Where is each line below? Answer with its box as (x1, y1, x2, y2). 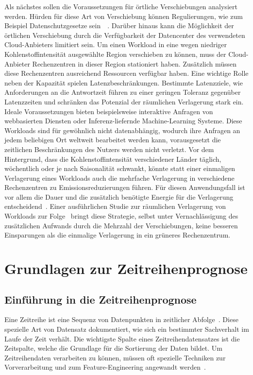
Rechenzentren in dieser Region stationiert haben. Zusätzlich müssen (32, 58, 237, 68)
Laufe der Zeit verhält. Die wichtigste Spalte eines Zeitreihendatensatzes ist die (4, 333, 240, 343)
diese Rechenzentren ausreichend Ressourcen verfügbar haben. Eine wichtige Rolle (4, 68, 249, 78)
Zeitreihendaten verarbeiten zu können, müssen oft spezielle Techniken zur (4, 352, 226, 362)
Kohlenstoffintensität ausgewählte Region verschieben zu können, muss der (4, 49, 226, 59)
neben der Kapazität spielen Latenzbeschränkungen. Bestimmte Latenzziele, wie (4, 77, 243, 87)
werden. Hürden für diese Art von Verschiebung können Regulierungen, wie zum (4, 11, 243, 21)
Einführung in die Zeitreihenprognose (4, 291, 197, 307)
